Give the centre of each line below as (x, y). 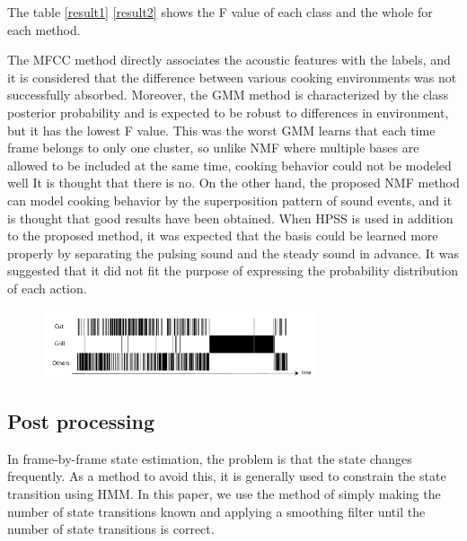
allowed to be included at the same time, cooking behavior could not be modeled (229, 165)
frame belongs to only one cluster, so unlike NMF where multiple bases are (213, 148)
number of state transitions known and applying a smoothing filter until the (216, 511)
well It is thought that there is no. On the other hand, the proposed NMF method (233, 183)
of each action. (47, 288)
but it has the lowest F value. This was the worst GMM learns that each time (221, 130)
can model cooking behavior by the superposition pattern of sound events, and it (230, 200)
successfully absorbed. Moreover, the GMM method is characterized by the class (228, 95)
